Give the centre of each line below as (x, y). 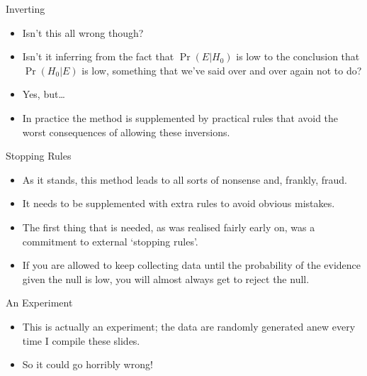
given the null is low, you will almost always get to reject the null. (166, 278)
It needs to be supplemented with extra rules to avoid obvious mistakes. (179, 203)
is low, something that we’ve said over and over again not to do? (222, 70)
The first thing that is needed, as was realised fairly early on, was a (169, 227)
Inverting (26, 9)
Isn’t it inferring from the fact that (98, 56)
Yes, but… (44, 94)
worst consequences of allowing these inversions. (126, 132)
